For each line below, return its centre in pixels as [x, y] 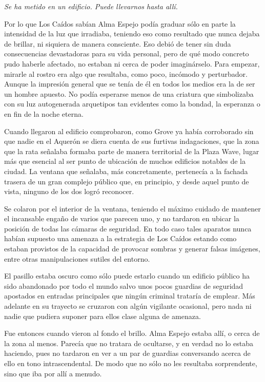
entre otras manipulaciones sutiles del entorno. [77, 258]
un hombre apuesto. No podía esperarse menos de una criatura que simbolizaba [129, 93]
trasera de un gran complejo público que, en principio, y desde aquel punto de [127, 181]
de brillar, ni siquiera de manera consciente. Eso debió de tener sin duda [118, 43]
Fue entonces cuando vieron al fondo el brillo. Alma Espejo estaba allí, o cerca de [132, 333]
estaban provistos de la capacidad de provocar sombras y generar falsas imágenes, [132, 249]
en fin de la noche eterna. [44, 113]
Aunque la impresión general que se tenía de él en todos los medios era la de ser [130, 84]
